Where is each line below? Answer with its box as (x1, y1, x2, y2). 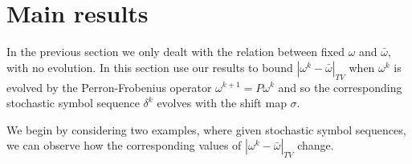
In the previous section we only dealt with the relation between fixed (6, 43, 345, 60)
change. (297, 137, 334, 154)
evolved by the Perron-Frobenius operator (6, 78, 212, 95)
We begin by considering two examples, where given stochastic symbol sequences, (6, 121, 406, 138)
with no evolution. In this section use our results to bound (6, 58, 293, 75)
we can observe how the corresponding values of (6, 137, 242, 154)
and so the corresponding (278, 78, 402, 95)
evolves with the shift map (157, 94, 287, 111)
